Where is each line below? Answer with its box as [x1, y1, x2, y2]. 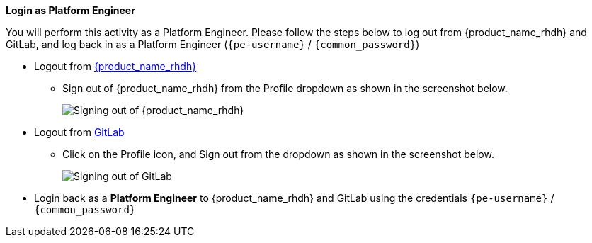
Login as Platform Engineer [6, 4, 135, 16]
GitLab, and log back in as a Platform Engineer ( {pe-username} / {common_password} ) [6, 38, 420, 50]
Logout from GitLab [34, 126, 125, 138]
